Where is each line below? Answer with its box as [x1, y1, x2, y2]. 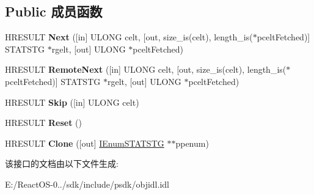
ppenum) [175, 136, 209, 149]
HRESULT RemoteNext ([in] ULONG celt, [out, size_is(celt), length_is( [5, 63, 287, 76]
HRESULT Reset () [5, 116, 82, 129]
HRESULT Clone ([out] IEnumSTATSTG [5, 136, 164, 149]
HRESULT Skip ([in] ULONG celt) [5, 95, 139, 108]
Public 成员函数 [5, 2, 103, 21]
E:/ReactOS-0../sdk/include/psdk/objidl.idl [5, 177, 169, 190]
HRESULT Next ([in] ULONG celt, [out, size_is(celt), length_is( [5, 31, 253, 43]
